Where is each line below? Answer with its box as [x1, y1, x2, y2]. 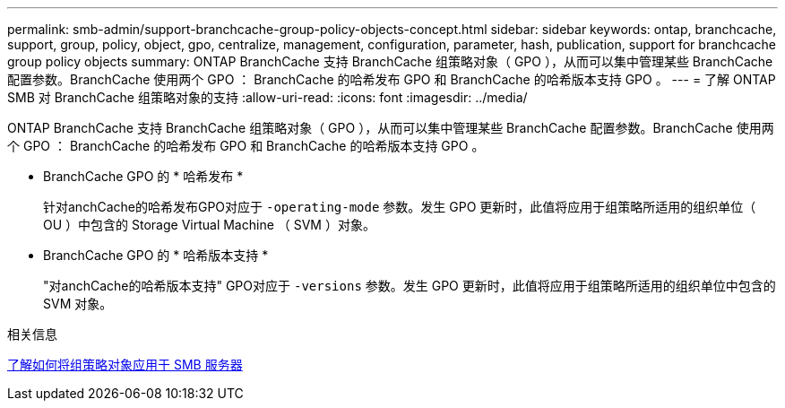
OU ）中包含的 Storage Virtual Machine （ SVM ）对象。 [43, 217, 375, 232]
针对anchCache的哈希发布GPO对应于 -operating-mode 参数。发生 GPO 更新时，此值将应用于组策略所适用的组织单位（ [43, 199, 756, 214]
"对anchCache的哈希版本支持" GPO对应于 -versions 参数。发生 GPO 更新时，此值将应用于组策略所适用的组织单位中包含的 [43, 278, 776, 293]
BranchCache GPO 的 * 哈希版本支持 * [43, 247, 269, 263]
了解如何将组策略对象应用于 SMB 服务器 [7, 357, 243, 372]
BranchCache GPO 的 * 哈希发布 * [43, 169, 244, 184]
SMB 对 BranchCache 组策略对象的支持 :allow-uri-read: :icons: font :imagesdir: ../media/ [7, 90, 528, 105]
